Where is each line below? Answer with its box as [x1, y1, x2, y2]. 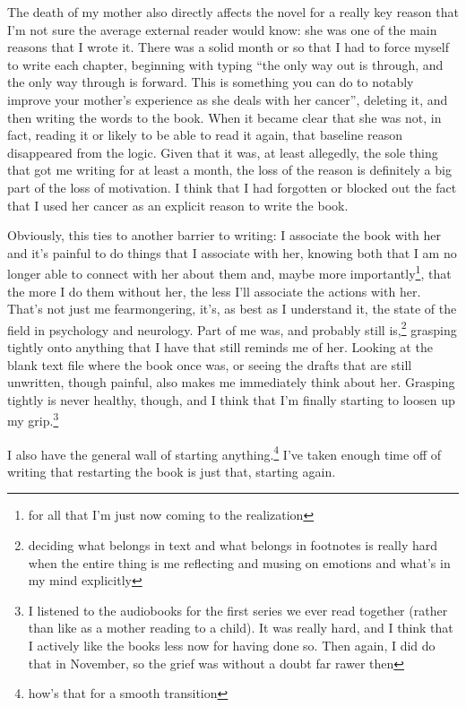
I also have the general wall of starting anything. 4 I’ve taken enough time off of [7, 442, 442, 463]
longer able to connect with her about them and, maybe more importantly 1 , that [7, 262, 452, 282]
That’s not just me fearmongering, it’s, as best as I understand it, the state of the [7, 299, 457, 318]
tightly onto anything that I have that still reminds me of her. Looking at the [7, 338, 433, 356]
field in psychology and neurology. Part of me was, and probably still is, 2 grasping [7, 317, 457, 339]
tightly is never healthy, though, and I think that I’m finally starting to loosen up [7, 390, 455, 409]
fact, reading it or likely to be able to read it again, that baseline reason [7, 125, 402, 144]
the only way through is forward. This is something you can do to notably [7, 73, 414, 91]
